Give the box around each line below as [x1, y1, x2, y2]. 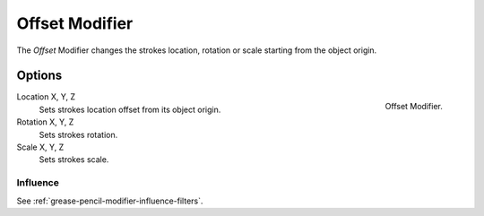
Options [16, 68, 63, 83]
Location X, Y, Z [16, 91, 76, 102]
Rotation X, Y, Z [16, 117, 74, 127]
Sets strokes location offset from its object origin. [39, 104, 221, 115]
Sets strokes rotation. [39, 129, 118, 140]
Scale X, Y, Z [16, 142, 65, 152]
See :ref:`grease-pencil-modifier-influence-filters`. [16, 195, 203, 206]
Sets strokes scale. [39, 154, 109, 165]
